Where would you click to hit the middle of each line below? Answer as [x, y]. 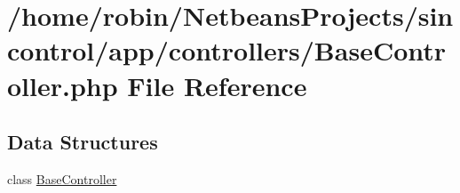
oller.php [63, 85]
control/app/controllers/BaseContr [227, 50]
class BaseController [62, 178]
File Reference [217, 85]
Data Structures [83, 142]
